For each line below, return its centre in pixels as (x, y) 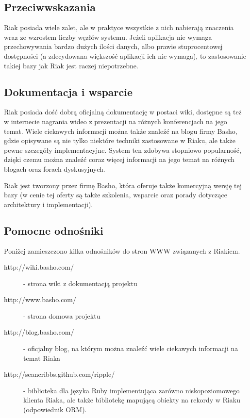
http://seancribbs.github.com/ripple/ (59, 374)
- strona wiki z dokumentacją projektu (80, 283)
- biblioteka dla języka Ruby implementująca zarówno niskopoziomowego (132, 390)
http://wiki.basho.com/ (39, 267)
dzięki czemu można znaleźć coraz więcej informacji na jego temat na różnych (119, 159)
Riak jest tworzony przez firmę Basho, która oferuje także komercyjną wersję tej (123, 185)
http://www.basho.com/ (40, 299)
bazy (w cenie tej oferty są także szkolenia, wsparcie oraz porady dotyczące (116, 195)
